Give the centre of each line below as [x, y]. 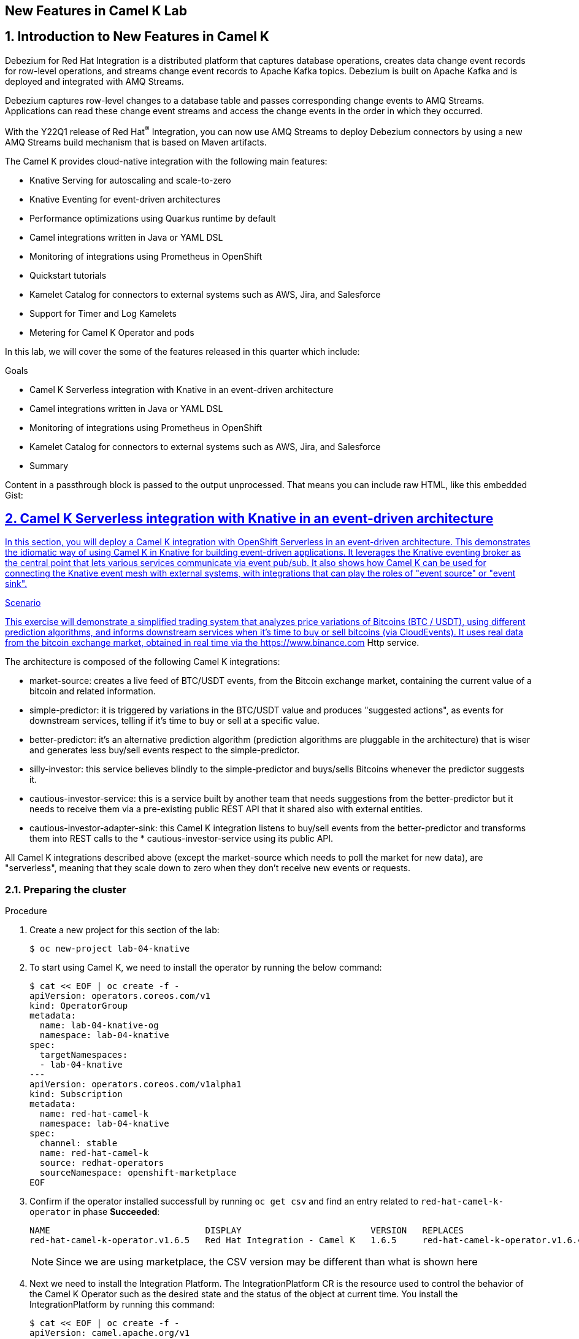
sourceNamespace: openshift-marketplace [138, 1173]
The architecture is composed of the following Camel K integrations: [143, 662]
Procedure [26, 911]
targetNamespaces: [84, 1055]
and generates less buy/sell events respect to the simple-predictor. [165, 750]
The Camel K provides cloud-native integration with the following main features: [166, 161]
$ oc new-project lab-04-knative [110, 949]
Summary [49, 465]
